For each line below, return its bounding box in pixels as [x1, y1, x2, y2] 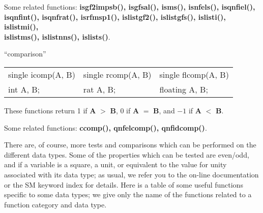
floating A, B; [159, 83, 208, 95]
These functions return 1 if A [4, 105, 96, 115]
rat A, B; [83, 83, 116, 95]
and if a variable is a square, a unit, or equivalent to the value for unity [4, 159, 227, 170]
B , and [153, 105, 175, 115]
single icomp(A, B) [8, 68, 75, 80]
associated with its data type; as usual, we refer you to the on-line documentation [4, 169, 259, 179]
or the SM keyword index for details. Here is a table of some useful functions [4, 179, 243, 190]
